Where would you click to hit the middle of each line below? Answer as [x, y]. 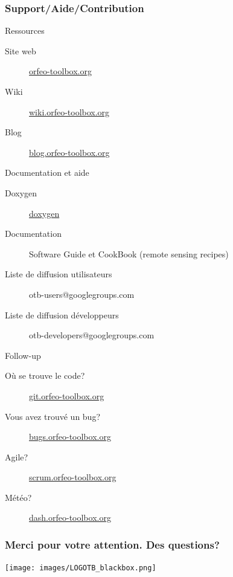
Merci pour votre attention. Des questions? [112, 544]
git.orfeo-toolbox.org [67, 395]
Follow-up [23, 355]
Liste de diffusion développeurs [62, 314]
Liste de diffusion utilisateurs [59, 274]
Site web [21, 50]
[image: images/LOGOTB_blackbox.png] [81, 568]
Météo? [18, 497]
